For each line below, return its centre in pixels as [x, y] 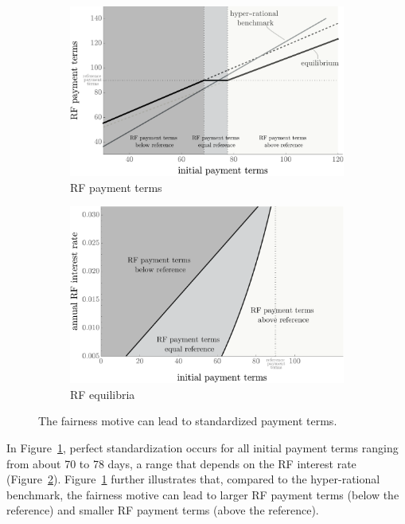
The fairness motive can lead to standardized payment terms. [188, 421]
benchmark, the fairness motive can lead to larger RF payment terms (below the [203, 494]
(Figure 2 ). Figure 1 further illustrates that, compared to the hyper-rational [193, 479]
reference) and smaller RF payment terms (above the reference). [163, 510]
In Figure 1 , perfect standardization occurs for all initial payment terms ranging [202, 448]
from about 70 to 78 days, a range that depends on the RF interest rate [181, 463]
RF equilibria [103, 394]
